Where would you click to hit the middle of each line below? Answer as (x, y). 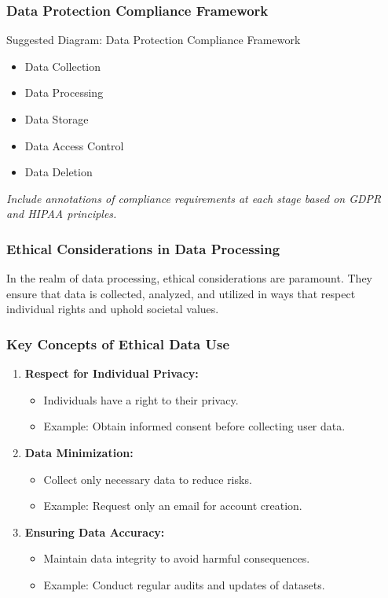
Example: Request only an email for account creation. (173, 506)
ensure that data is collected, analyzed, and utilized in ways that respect (181, 293)
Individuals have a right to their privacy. (141, 399)
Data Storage (57, 119)
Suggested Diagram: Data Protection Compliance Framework (154, 40)
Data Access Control (74, 145)
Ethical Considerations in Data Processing (143, 248)
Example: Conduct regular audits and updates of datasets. (184, 584)
